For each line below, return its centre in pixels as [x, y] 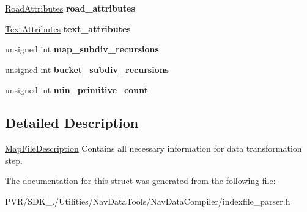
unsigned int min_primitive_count [76, 90]
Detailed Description [72, 123]
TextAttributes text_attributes [68, 28]
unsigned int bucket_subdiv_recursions [87, 69]
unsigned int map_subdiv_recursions [82, 49]
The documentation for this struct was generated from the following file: [140, 181]
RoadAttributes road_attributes [70, 8]
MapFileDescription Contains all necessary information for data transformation [153, 148]
